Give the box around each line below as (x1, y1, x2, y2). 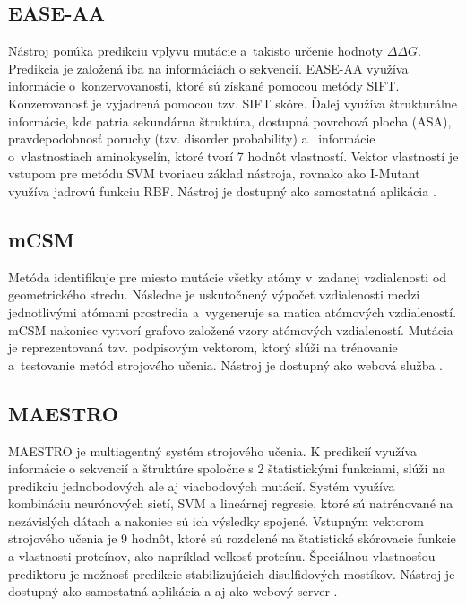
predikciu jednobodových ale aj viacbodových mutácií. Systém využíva (8, 476, 395, 495)
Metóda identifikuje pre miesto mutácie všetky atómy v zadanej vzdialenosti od (8, 267, 447, 286)
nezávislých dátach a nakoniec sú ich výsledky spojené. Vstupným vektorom (8, 511, 424, 530)
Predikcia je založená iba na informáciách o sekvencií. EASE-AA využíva (8, 58, 409, 77)
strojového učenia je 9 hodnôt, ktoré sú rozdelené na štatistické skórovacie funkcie (8, 529, 456, 548)
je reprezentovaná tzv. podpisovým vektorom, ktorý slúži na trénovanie (8, 338, 398, 357)
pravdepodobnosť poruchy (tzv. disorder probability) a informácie (8, 129, 375, 148)
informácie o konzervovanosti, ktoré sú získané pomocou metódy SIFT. (8, 76, 400, 95)
